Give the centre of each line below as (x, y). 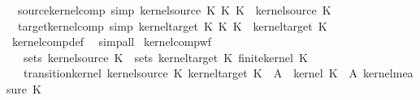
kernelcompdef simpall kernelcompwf (112, 42)
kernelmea (388, 73)
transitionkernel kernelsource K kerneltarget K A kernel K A (191, 73)
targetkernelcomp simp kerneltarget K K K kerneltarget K (172, 25)
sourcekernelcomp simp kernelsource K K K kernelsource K (174, 10)
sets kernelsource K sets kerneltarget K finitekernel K (165, 57)
